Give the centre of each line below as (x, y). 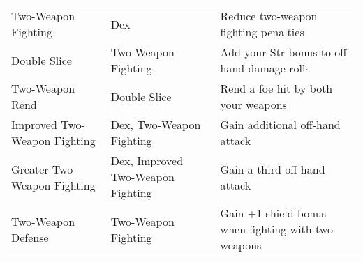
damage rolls (279, 68)
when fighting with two (276, 229)
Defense (30, 237)
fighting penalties (262, 32)
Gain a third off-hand (273, 169)
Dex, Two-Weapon (156, 124)
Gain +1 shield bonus (273, 213)
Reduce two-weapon (269, 16)
